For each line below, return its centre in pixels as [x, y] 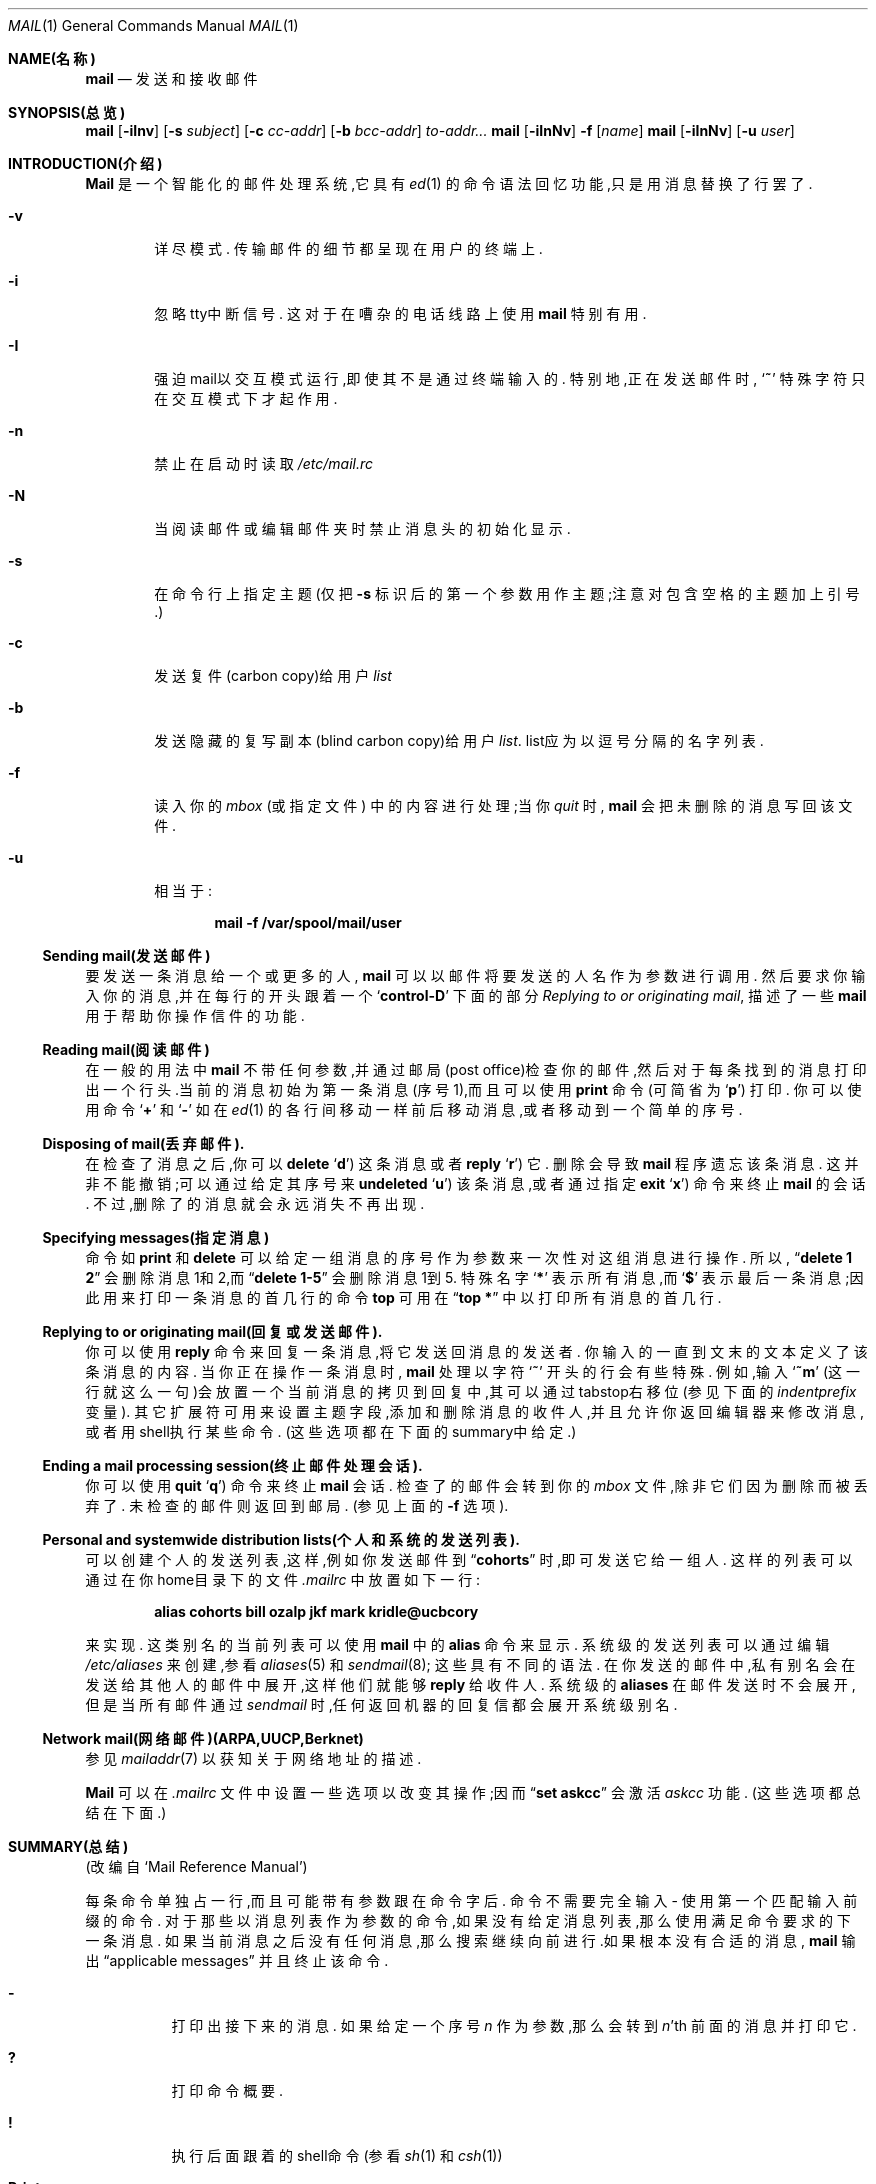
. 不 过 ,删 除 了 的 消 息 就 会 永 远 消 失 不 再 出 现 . [255, 1203]
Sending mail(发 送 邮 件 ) [126, 955]
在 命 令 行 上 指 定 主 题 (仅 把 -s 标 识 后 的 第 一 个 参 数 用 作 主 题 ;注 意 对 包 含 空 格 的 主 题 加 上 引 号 [507, 593]
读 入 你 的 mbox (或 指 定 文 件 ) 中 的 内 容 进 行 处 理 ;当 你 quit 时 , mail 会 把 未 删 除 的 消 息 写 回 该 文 [503, 805]
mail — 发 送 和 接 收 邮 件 [171, 78]
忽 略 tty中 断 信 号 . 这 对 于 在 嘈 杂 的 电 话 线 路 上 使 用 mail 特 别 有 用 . [400, 313]
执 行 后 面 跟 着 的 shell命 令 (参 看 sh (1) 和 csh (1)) [337, 2155]
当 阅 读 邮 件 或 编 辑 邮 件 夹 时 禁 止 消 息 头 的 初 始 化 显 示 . [362, 528]
